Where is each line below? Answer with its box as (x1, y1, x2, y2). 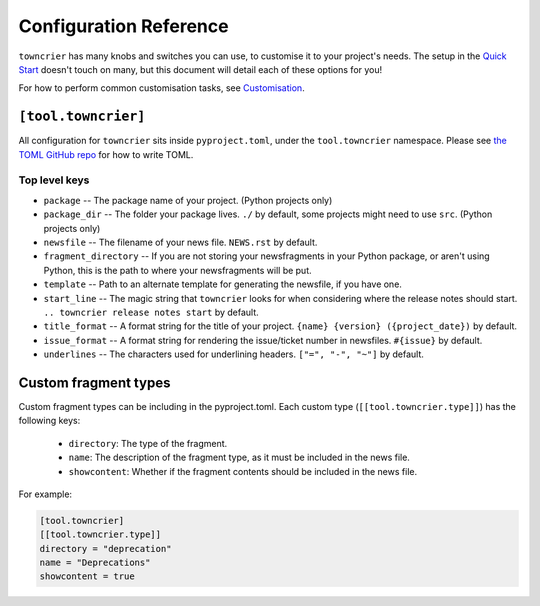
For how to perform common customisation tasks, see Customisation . (18, 82, 305, 94)
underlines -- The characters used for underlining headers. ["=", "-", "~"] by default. (43, 348, 425, 360)
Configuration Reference (18, 15, 229, 37)
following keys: (18, 415, 81, 427)
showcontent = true (39, 571, 135, 582)
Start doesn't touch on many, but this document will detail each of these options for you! (18, 63, 383, 75)
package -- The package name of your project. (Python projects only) (43, 194, 333, 206)
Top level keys (18, 173, 90, 187)
